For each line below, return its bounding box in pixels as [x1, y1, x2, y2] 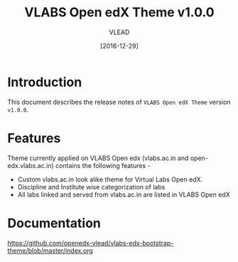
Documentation [7, 215, 102, 231]
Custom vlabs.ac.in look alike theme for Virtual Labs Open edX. [17, 175, 203, 184]
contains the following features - [55, 161, 151, 169]
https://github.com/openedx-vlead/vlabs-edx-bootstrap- [7, 239, 174, 247]
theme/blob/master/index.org [7, 246, 94, 255]
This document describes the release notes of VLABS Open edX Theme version [7, 98, 231, 106]
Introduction [7, 74, 82, 90]
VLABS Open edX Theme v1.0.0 [24, 4, 215, 21]
